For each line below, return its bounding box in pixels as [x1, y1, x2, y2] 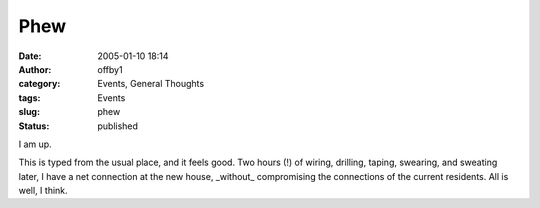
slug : [18, 106, 40, 118]
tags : [18, 91, 41, 104]
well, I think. [18, 185, 69, 197]
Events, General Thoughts [97, 78, 205, 90]
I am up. [18, 138, 52, 150]
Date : [18, 50, 42, 62]
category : [18, 78, 61, 90]
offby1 [97, 63, 124, 75]
